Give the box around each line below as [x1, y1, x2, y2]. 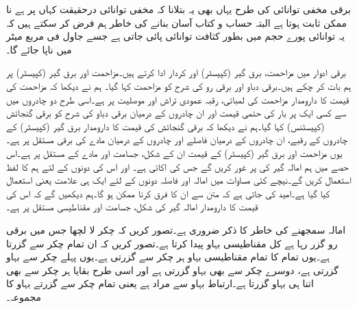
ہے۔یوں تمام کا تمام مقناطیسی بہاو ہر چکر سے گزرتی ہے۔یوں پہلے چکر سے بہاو [6, 249, 330, 264]
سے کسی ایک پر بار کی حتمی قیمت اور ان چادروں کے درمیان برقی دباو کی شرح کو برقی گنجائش [6, 106, 347, 120]
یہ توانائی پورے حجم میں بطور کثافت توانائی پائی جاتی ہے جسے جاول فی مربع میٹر [6, 29, 345, 43]
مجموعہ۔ [6, 289, 41, 304]
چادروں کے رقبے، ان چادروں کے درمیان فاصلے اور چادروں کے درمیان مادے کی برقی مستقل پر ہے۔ [6, 132, 348, 147]
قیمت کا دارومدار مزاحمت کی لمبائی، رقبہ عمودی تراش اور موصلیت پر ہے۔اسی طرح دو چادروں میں [6, 92, 349, 106]
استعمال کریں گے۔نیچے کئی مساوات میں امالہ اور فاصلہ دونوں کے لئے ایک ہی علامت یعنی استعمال [6, 173, 352, 187]
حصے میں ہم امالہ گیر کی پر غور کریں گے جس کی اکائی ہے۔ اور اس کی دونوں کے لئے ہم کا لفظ [6, 159, 349, 173]
